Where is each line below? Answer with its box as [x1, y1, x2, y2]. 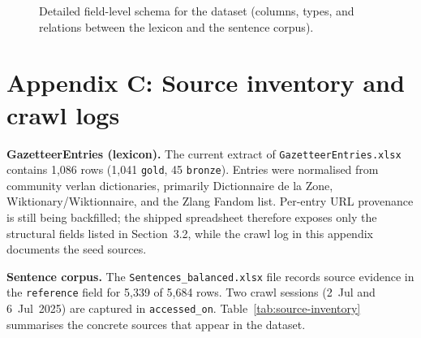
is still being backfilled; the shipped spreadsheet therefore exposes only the [6, 209, 377, 225]
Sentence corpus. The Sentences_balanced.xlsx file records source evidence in [6, 267, 415, 284]
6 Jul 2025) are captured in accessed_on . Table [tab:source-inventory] [6, 300, 361, 317]
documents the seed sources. [6, 240, 147, 258]
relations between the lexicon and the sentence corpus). [39, 18, 314, 35]
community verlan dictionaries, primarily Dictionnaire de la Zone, [6, 176, 333, 193]
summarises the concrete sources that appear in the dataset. [6, 315, 306, 332]
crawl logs [6, 97, 120, 131]
